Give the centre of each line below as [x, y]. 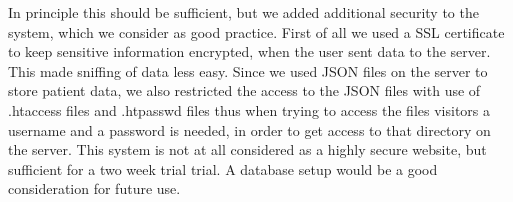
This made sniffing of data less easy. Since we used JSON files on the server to [248, 70]
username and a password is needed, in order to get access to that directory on [249, 129]
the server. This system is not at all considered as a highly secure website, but [247, 149]
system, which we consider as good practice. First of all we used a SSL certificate [256, 31]
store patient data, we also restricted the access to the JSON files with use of [244, 90]
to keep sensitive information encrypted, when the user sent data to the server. [249, 51]
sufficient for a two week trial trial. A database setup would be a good [223, 168]
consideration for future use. [94, 188]
